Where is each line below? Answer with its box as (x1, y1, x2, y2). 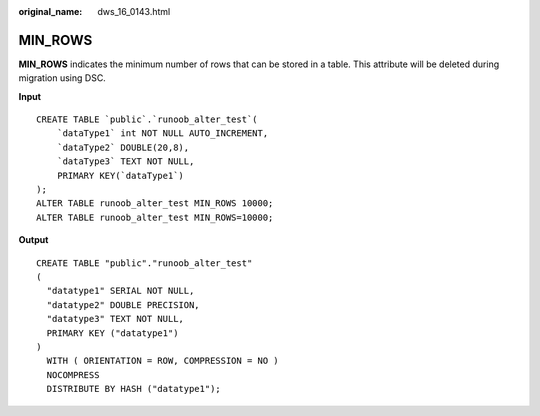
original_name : (18, 6, 83, 17)
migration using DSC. (18, 72, 107, 84)
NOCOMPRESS (46, 369, 100, 380)
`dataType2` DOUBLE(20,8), (56, 141, 190, 153)
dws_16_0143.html (97, 6, 171, 17)
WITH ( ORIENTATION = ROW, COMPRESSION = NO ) (46, 355, 279, 367)
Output (18, 234, 49, 246)
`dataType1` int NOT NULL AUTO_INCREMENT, (56, 128, 269, 139)
